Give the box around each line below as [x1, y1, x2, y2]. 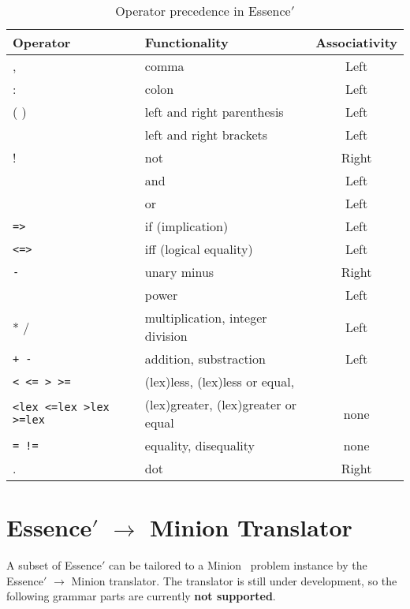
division [144, 327, 188, 345]
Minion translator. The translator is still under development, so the [71, 572, 397, 588]
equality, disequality [144, 436, 255, 454]
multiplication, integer [144, 308, 267, 327]
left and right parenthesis [144, 103, 284, 121]
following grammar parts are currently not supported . [6, 588, 276, 604]
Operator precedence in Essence [115, 2, 291, 20]
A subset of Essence [6, 557, 102, 574]
